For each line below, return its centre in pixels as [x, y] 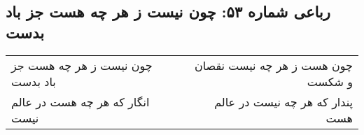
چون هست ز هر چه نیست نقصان [273, 65]
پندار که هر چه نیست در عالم [283, 101]
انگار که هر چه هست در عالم [80, 101]
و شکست [330, 81]
